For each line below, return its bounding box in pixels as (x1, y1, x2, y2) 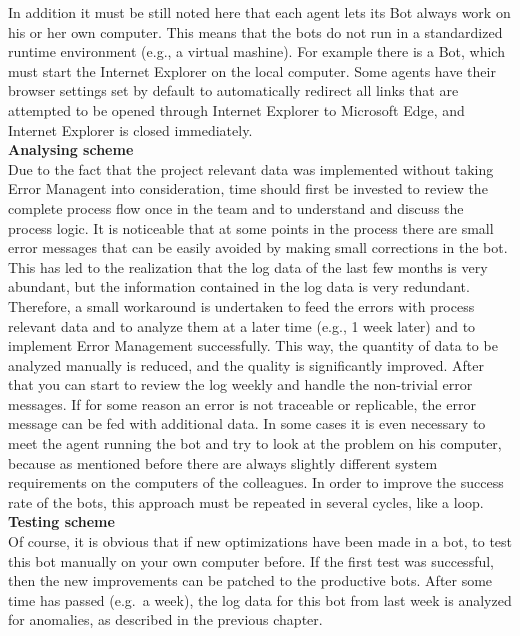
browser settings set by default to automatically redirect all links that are (8, 80, 459, 101)
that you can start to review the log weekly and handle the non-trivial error (8, 374, 473, 395)
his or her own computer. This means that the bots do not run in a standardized (8, 21, 503, 42)
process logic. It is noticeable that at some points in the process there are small (8, 217, 494, 238)
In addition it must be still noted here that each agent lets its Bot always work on (8, 2, 511, 22)
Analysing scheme (8, 139, 134, 160)
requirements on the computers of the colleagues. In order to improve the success (8, 472, 504, 493)
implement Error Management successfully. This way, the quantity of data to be (8, 335, 498, 356)
